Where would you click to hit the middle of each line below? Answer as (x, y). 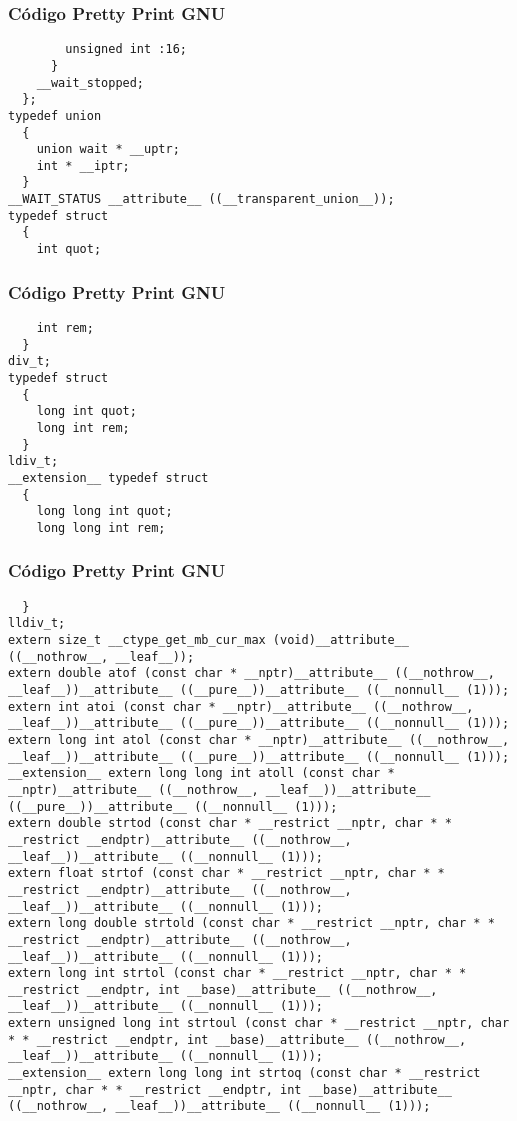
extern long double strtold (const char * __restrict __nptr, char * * (251, 923)
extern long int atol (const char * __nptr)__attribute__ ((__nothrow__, (259, 739)
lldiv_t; (37, 623)
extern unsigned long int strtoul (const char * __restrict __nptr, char (259, 1023)
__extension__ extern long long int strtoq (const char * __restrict (244, 1073)
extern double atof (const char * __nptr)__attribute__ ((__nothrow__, (251, 673)
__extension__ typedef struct (108, 477)
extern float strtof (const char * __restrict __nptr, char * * (226, 873)
